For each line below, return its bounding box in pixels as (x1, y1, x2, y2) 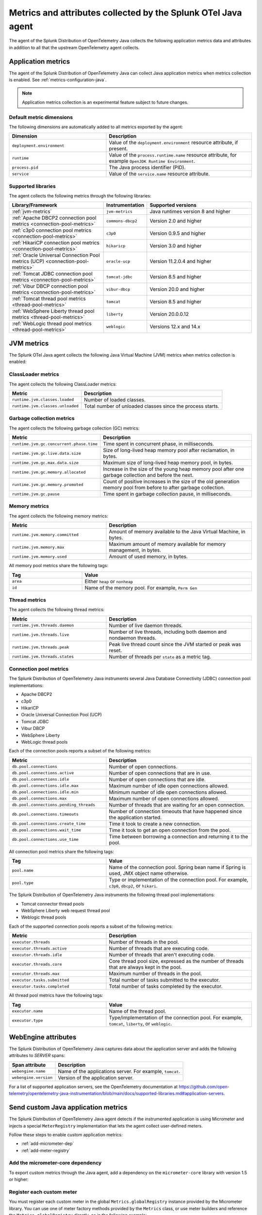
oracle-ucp (106, 259, 131, 264)
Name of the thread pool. (109, 1007, 166, 1014)
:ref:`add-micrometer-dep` (21, 1141, 74, 1146)
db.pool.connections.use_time (12, 837, 79, 842)
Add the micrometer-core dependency (9, 1160, 102, 1166)
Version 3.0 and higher (149, 243, 202, 249)
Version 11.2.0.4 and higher (149, 258, 212, 265)
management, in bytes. (109, 547, 162, 554)
